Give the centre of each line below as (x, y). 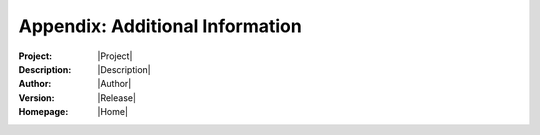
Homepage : (43, 112)
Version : (36, 97)
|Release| (117, 97)
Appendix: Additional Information (160, 26)
